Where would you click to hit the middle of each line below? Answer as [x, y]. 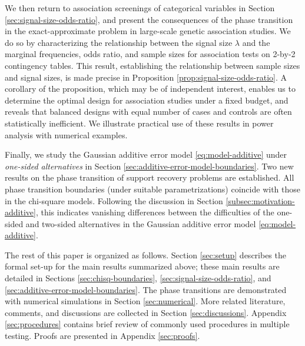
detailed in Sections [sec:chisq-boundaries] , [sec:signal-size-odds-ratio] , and [138, 278]
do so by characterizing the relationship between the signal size [119, 42]
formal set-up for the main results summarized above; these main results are [142, 266]
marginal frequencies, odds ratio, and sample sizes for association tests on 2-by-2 [150, 54]
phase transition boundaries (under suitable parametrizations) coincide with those [152, 189]
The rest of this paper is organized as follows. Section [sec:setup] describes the [145, 254]
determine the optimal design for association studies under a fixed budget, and [147, 100]
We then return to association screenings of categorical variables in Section [140, 8]
